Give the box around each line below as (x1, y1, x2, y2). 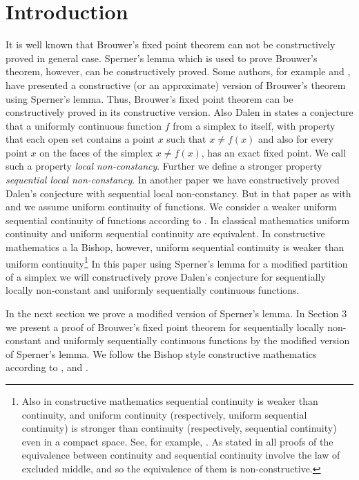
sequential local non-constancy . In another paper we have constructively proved (6, 172, 340, 187)
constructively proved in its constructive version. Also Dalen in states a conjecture (6, 105, 353, 119)
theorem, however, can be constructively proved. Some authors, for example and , (6, 64, 351, 79)
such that (166, 132, 206, 146)
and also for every (258, 132, 333, 146)
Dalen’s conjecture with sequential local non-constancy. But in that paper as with (6, 186, 351, 200)
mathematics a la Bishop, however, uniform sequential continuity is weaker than (6, 240, 345, 254)
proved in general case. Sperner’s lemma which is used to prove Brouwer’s (6, 50, 318, 65)
